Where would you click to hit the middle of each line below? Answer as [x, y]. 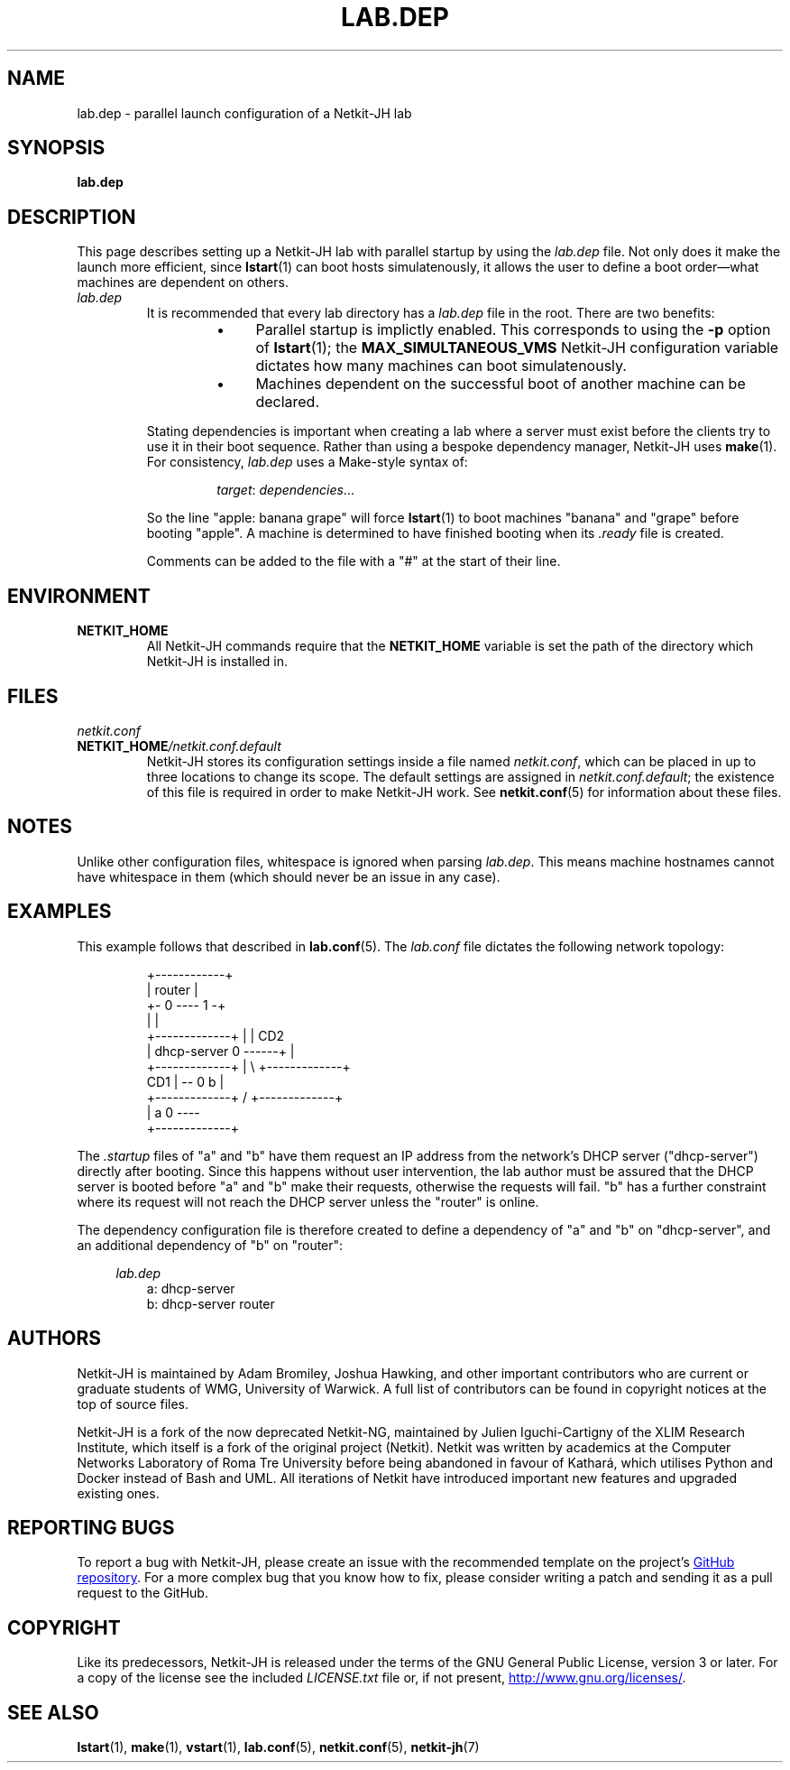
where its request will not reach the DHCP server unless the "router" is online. [308, 1201]
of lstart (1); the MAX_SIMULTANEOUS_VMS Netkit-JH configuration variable [517, 348]
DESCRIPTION [72, 217]
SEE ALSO [53, 1712]
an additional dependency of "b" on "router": [210, 1245]
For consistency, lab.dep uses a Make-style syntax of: [307, 462]
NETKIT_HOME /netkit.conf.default [179, 746]
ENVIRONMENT [79, 596]
